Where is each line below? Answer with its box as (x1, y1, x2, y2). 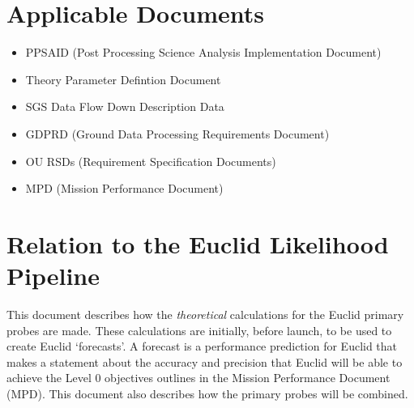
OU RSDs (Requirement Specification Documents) (25, 152, 276, 169)
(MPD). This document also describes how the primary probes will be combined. (6, 385, 408, 402)
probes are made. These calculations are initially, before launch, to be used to (6, 321, 392, 338)
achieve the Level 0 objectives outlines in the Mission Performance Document (6, 369, 391, 386)
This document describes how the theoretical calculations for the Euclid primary (6, 306, 404, 322)
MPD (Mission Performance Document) (25, 180, 224, 197)
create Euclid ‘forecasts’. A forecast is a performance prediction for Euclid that (6, 338, 398, 355)
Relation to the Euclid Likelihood (6, 227, 389, 260)
